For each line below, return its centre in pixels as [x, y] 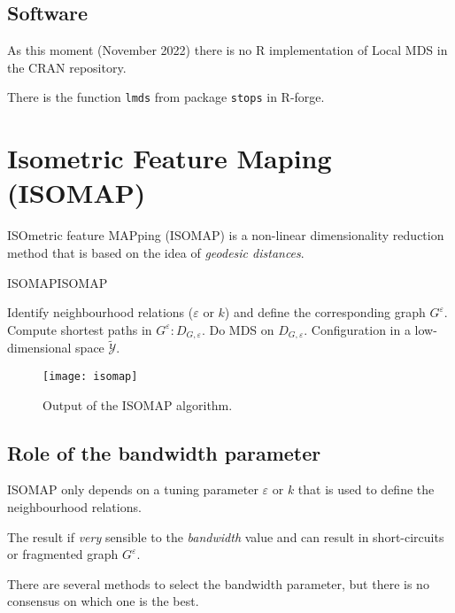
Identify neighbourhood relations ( [100, 312]
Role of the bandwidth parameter [164, 452]
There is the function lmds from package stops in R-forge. [166, 97]
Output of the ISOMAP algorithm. [138, 404]
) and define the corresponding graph [325, 312]
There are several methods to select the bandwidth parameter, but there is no [218, 583]
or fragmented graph [63, 554]
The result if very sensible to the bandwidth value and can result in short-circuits [226, 536]
